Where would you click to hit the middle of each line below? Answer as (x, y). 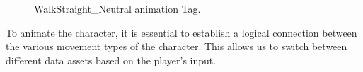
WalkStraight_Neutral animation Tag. (117, 8)
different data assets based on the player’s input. (111, 60)
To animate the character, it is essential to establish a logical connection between (181, 32)
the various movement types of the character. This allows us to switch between (177, 46)
